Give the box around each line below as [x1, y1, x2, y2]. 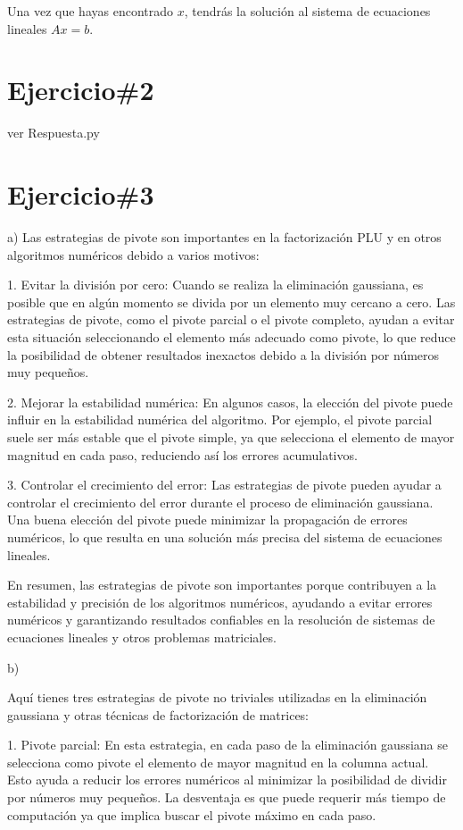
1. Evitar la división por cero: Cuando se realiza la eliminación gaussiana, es [7, 275, 424, 294]
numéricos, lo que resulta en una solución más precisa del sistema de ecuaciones [7, 527, 442, 546]
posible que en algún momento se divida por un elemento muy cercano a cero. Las [7, 292, 456, 311]
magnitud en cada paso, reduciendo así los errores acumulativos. [7, 445, 358, 464]
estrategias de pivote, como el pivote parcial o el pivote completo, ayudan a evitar [7, 310, 455, 329]
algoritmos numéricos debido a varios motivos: [7, 245, 260, 264]
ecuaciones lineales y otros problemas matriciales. [7, 627, 277, 646]
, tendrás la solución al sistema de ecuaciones [184, 2, 431, 20]
